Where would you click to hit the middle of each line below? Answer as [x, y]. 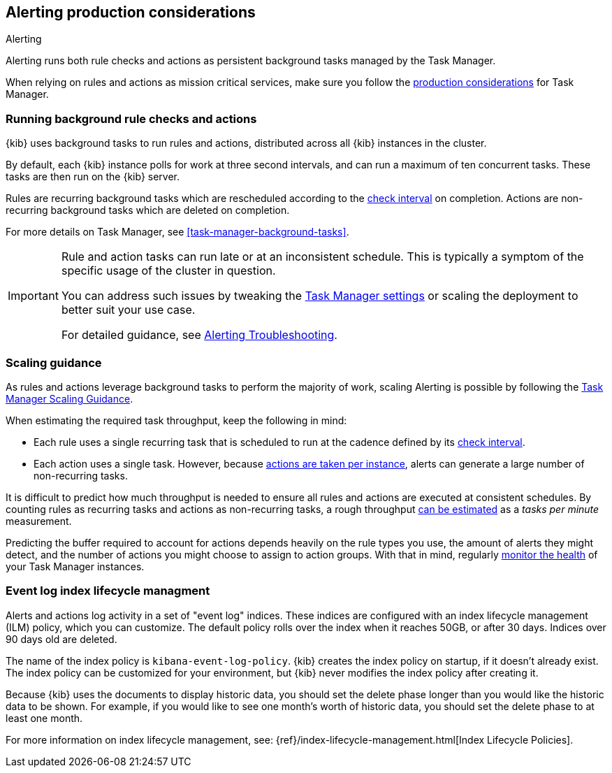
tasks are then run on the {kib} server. [93, 177]
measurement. [39, 521]
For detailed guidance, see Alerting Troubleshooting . [199, 335]
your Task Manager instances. [75, 566]
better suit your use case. [128, 310]
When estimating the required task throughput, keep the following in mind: [176, 420]
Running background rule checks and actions [131, 118]
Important [33, 296]
